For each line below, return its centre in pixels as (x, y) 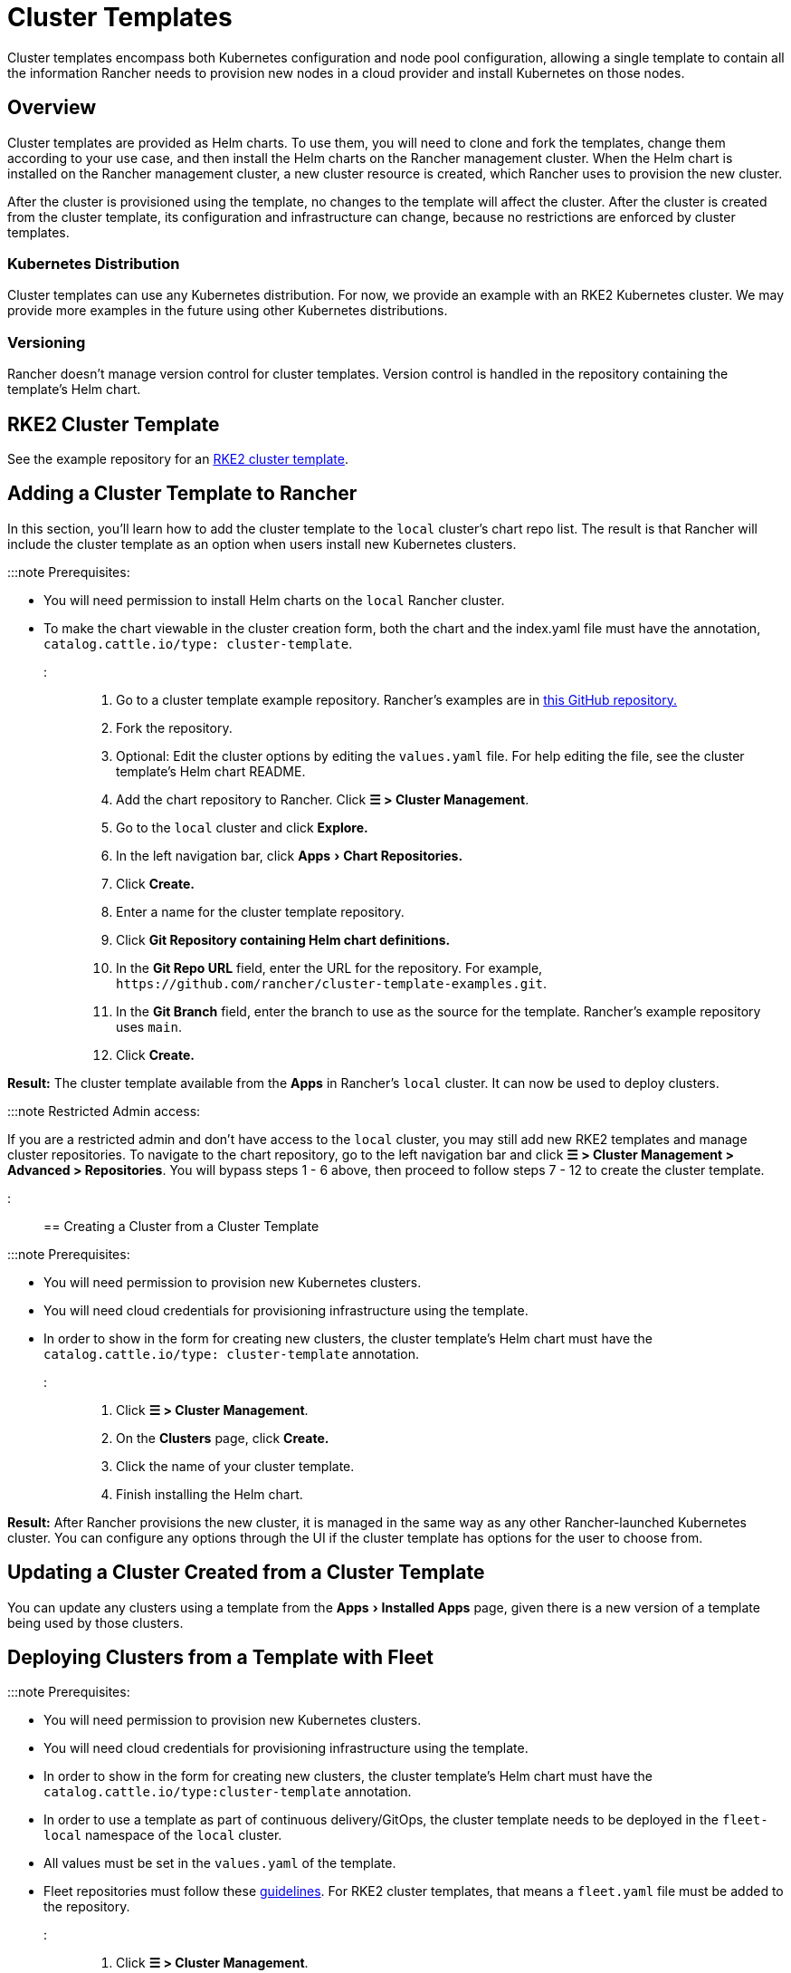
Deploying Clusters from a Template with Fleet (220, 1658)
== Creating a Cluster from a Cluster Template (181, 1226)
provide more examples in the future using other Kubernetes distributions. (228, 311)
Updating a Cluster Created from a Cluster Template (246, 1573)
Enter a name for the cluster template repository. (260, 911)
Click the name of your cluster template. (235, 1466)
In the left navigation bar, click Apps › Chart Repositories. (290, 855)
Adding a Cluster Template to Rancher (182, 494)
